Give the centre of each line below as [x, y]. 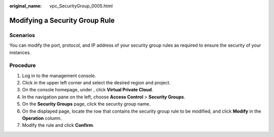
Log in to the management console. [59, 76]
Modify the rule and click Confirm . [58, 125]
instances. [20, 52]
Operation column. [42, 118]
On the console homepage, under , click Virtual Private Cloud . [88, 90]
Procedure [23, 65]
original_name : [26, 6]
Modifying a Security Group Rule [62, 20]
